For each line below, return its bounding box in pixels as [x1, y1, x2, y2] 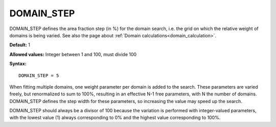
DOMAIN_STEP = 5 [18, 72, 59, 79]
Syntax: [9, 61, 27, 67]
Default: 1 [9, 42, 31, 48]
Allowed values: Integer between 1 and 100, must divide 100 [9, 51, 137, 57]
